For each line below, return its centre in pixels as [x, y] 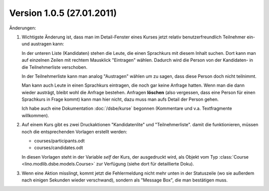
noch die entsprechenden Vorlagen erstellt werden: [74, 132]
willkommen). [35, 115]
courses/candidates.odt [59, 148]
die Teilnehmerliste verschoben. [55, 67]
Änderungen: [23, 28]
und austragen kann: [43, 44]
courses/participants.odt [59, 141]
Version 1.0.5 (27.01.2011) [63, 13]
